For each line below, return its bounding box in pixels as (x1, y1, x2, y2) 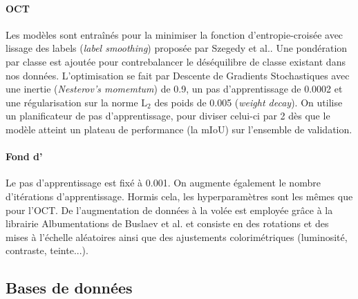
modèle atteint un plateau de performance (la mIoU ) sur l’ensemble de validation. (6, 122, 352, 136)
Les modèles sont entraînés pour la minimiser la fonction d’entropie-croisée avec (6, 27, 343, 41)
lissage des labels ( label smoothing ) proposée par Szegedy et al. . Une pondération (6, 41, 348, 55)
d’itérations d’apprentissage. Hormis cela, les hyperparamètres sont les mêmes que (6, 189, 353, 203)
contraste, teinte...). (6, 243, 88, 258)
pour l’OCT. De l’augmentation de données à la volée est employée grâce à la (6, 202, 333, 217)
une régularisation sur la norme (6, 95, 138, 109)
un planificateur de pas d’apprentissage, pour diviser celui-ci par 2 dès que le (6, 108, 330, 123)
